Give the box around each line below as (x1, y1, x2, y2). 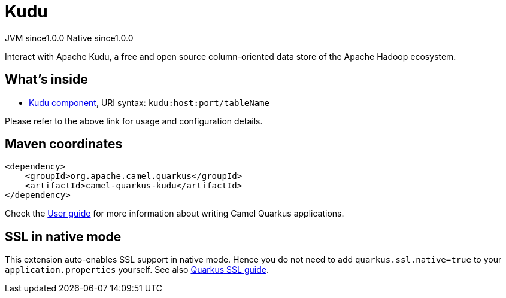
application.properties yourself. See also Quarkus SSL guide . (5, 264, 269, 275)
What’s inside (5, 72, 88, 87)
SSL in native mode (5, 229, 122, 244)
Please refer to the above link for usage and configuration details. (5, 115, 263, 126)
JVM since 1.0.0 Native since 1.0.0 (5, 32, 134, 43)
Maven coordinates (5, 136, 123, 152)
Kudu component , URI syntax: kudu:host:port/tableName (29, 97, 269, 108)
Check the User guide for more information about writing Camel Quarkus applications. (5, 208, 344, 219)
